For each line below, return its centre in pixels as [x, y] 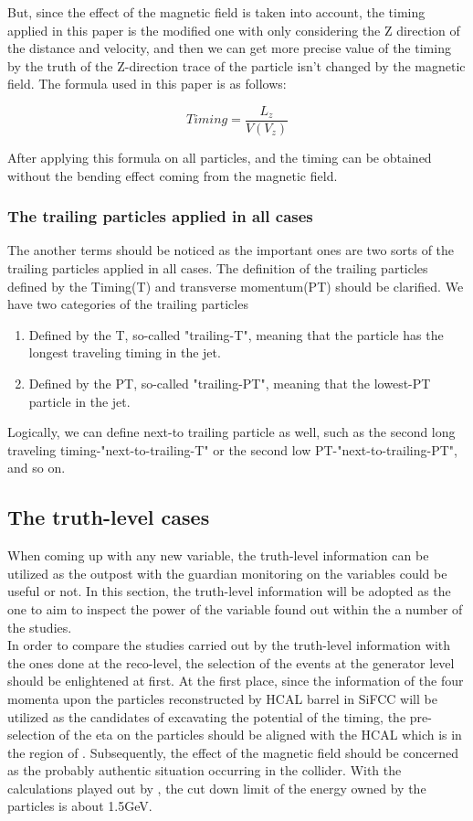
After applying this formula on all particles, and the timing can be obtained [220, 158]
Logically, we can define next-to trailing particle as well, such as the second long [231, 432]
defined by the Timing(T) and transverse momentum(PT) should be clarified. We [236, 286]
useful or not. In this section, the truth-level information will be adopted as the [229, 591]
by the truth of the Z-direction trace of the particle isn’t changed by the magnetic [236, 65]
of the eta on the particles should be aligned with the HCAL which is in [260, 735]
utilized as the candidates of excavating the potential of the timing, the [207, 716]
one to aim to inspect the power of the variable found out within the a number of [235, 608]
